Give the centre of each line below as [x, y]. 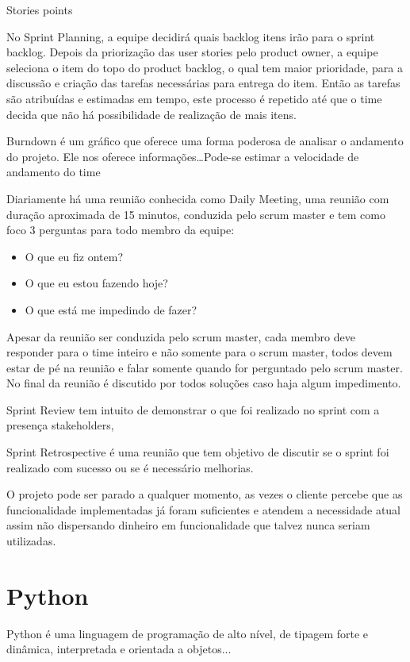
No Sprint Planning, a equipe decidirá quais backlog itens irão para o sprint [191, 36]
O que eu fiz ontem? [74, 256]
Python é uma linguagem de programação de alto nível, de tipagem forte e [188, 633]
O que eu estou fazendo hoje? [96, 283]
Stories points [40, 10]
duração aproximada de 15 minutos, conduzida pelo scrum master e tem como [196, 214]
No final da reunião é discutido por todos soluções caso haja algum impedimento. [204, 383]
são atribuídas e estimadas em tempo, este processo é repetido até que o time [194, 98]
